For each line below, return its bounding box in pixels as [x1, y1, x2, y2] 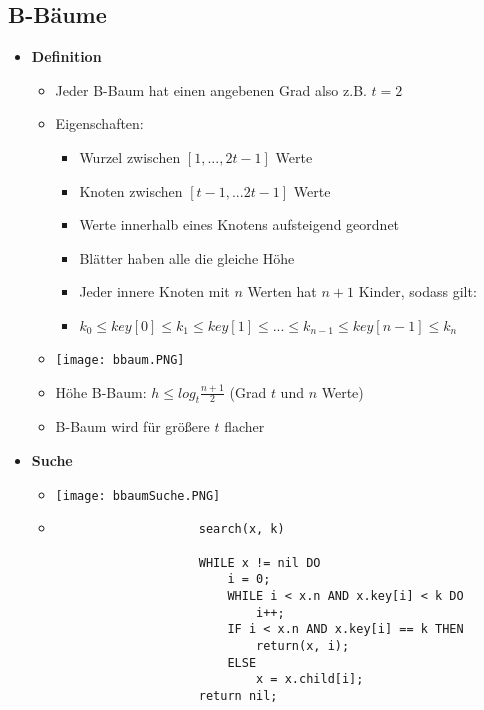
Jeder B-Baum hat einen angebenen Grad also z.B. [55, 79, 367, 100]
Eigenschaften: [55, 113, 144, 134]
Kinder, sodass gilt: [358, 281, 477, 302]
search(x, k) [198, 522, 285, 537]
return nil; [198, 688, 278, 703]
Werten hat [247, 281, 317, 302]
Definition [31, 46, 102, 67]
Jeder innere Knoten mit [79, 281, 230, 302]
